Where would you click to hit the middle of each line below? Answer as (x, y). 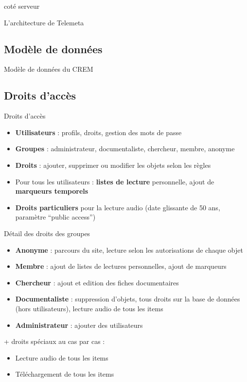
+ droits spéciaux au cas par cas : (54, 341)
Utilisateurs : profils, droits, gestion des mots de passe (98, 132)
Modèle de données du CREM (49, 69)
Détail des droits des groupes (47, 233)
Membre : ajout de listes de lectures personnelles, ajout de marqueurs (121, 266)
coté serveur (22, 6)
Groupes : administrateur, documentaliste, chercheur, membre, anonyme (125, 149)
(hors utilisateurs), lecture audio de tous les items (89, 308)
